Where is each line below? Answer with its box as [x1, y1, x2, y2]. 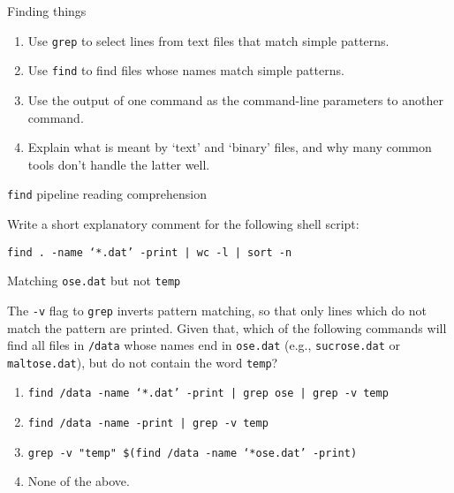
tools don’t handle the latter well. [27, 155, 210, 173]
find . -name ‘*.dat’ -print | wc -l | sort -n [7, 246, 292, 259]
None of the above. [27, 472, 130, 490]
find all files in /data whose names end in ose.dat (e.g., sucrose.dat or [7, 336, 400, 354]
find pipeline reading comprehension [7, 185, 207, 203]
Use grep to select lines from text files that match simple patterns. [27, 31, 390, 49]
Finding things [7, 2, 87, 19]
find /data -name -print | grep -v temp [27, 417, 269, 430]
